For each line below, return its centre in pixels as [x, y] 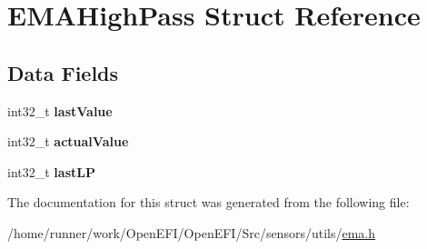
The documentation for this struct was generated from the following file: [209, 202]
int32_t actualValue [68, 141]
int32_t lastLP [51, 171]
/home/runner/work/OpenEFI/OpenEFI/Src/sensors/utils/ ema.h [192, 232]
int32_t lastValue [60, 110]
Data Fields [63, 72]
